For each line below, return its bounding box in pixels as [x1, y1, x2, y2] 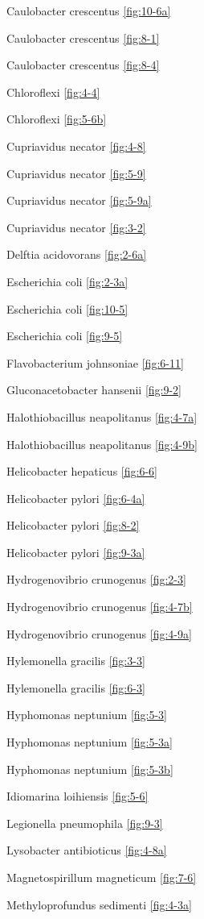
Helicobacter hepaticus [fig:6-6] [6, 463, 157, 480]
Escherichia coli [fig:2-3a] [6, 272, 129, 289]
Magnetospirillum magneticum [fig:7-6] [6, 869, 197, 885]
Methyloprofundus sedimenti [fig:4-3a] [6, 896, 192, 913]
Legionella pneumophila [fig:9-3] [6, 814, 163, 831]
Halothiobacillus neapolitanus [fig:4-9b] [6, 435, 198, 452]
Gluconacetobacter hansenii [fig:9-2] [6, 381, 182, 398]
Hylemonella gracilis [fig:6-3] [6, 679, 145, 696]
